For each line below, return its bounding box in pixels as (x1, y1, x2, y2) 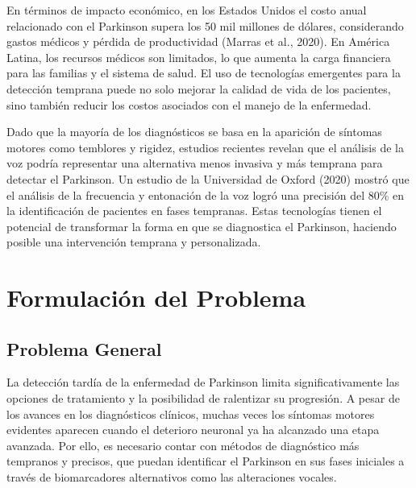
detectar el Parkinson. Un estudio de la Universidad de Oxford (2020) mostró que (6, 170, 410, 187)
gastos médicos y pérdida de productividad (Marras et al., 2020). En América (6, 33, 390, 50)
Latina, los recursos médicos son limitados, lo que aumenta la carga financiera (6, 48, 391, 65)
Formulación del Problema (6, 281, 306, 314)
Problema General (6, 336, 162, 361)
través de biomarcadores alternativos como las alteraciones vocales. (6, 469, 337, 486)
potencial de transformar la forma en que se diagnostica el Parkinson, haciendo (6, 217, 397, 234)
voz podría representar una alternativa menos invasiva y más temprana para (6, 155, 383, 172)
